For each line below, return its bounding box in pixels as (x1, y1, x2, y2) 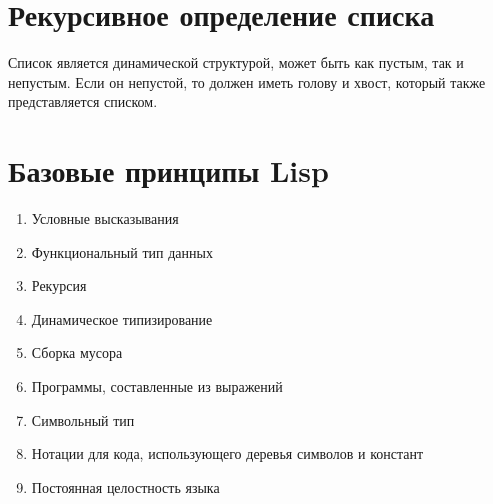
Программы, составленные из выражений (31, 376, 283, 396)
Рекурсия (31, 275, 87, 296)
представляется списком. (8, 91, 158, 112)
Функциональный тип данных (31, 241, 213, 262)
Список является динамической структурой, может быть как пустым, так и (8, 52, 464, 73)
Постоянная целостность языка (31, 476, 220, 497)
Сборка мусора (31, 342, 123, 363)
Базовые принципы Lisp (8, 150, 329, 191)
